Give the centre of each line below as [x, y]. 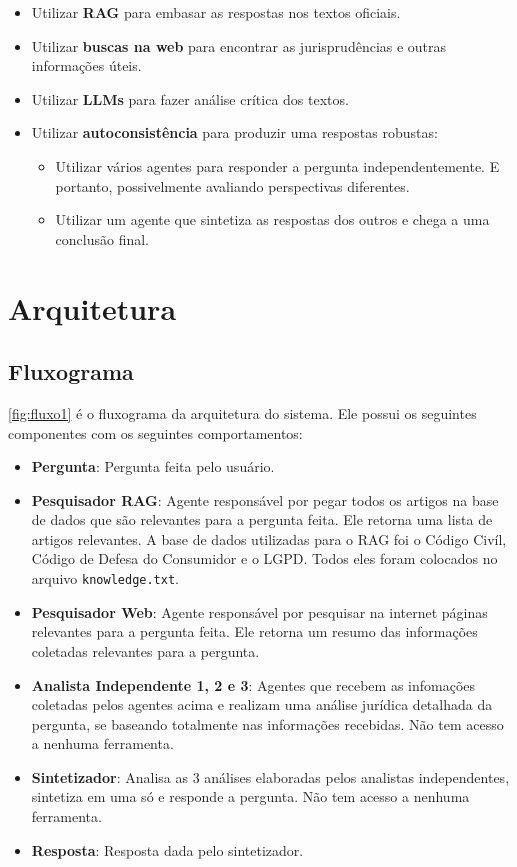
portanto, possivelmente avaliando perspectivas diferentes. [232, 185]
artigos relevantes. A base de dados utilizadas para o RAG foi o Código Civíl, [269, 538]
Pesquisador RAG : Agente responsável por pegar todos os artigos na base [265, 499]
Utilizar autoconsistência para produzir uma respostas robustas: [234, 132]
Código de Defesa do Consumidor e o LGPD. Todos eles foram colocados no [264, 558]
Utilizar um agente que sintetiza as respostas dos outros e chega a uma [272, 219]
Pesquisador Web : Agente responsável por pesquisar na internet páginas [259, 611]
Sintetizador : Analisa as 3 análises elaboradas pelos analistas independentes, [270, 776]
